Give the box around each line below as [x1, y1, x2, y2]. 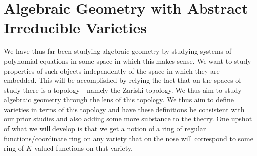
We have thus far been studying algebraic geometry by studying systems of [4, 46, 232, 56]
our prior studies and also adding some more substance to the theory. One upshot [4, 114, 252, 124]
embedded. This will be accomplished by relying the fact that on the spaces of [4, 75, 241, 85]
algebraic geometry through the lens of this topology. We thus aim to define [4, 94, 234, 105]
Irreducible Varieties [4, 17, 147, 38]
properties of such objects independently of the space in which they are [4, 65, 220, 76]
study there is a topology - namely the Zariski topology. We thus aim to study [4, 84, 242, 95]
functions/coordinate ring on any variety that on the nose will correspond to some [4, 133, 253, 143]
